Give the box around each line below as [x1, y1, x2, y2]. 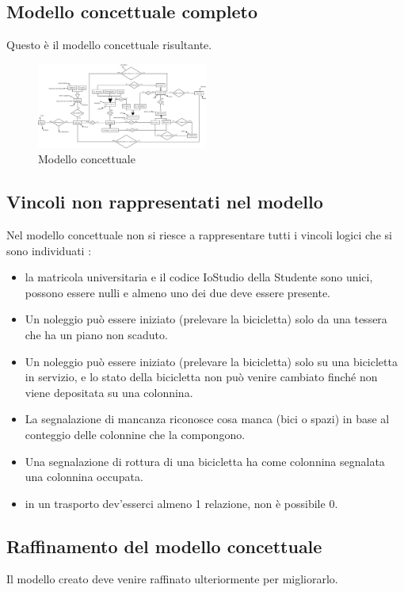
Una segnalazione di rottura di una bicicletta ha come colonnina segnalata [25, 453, 385, 469]
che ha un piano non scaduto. [25, 326, 168, 342]
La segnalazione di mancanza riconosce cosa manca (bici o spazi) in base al [25, 411, 390, 427]
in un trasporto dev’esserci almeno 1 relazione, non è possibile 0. [25, 495, 338, 511]
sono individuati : [6, 242, 92, 258]
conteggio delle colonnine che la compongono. [25, 426, 246, 442]
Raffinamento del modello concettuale [6, 533, 322, 558]
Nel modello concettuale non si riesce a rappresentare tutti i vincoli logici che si [6, 226, 392, 243]
